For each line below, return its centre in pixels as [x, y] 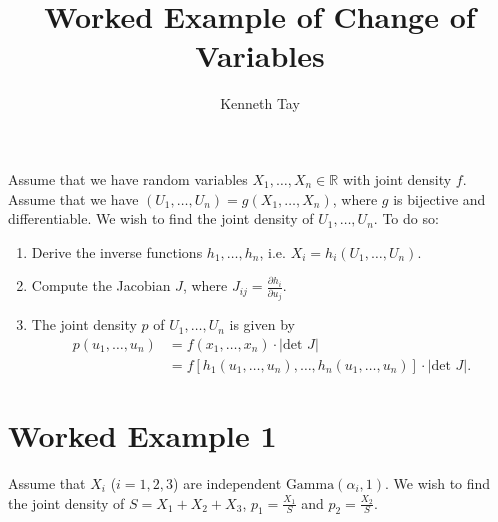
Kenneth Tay [260, 103]
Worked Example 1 [142, 435]
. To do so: [406, 218]
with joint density [397, 178]
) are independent [227, 483]
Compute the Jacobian [101, 285]
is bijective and [439, 198]
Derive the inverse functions [117, 251]
